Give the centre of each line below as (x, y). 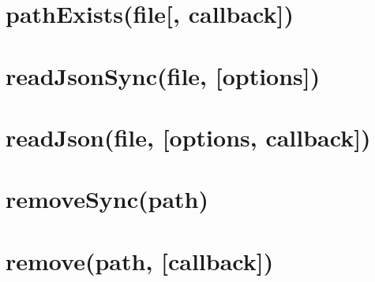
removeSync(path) (107, 199)
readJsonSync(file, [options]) (163, 75)
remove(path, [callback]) (140, 260)
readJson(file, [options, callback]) (188, 137)
